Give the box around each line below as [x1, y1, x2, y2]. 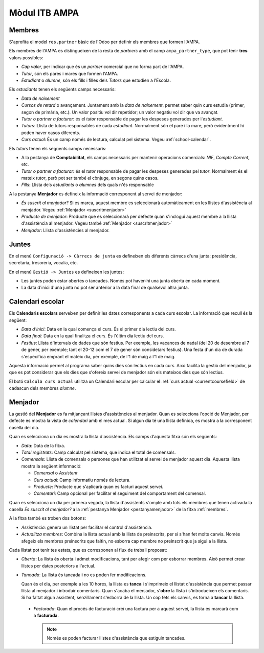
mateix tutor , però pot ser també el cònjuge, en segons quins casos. [21, 175, 159, 181]
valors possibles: [9, 54, 44, 61]
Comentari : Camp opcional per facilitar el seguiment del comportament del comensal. [33, 490, 206, 496]
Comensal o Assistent [33, 470, 78, 476]
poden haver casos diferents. [21, 130, 81, 136]
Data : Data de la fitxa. [21, 443, 66, 448]
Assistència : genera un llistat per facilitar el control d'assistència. [21, 524, 153, 530]
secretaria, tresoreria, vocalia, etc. [9, 260, 78, 266]
